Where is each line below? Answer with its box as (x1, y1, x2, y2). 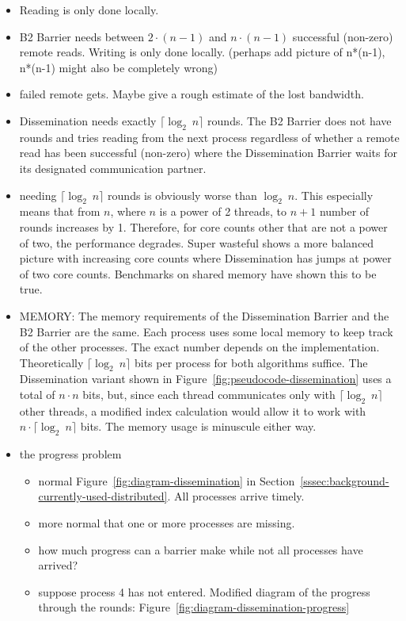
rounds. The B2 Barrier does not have (207, 112, 392, 128)
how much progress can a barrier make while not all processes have (38, 541, 363, 558)
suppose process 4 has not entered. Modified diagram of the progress (38, 583, 370, 600)
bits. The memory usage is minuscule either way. (80, 418, 317, 435)
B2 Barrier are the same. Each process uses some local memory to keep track (19, 323, 393, 339)
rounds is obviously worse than (108, 186, 257, 203)
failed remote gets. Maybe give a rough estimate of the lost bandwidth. (19, 86, 364, 102)
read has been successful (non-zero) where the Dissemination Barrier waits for (19, 144, 397, 161)
